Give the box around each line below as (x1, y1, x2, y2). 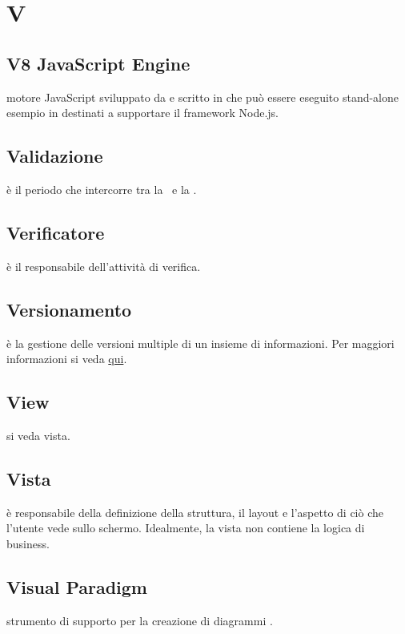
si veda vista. (6, 426, 70, 443)
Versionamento (6, 297, 132, 321)
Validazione (6, 143, 103, 168)
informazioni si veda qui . (6, 350, 127, 367)
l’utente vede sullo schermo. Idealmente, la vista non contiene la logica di (6, 519, 365, 536)
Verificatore (6, 220, 105, 244)
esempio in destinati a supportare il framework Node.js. (6, 104, 279, 121)
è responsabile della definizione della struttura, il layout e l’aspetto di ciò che (6, 503, 383, 520)
